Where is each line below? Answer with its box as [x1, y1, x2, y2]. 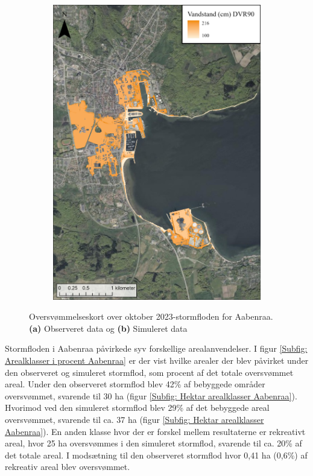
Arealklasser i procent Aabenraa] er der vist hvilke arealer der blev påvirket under [5, 354, 309, 366]
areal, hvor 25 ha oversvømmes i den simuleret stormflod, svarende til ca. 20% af [5, 437, 302, 449]
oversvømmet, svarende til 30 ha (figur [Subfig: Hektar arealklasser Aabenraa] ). [5, 389, 297, 402]
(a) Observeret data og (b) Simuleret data [29, 322, 188, 334]
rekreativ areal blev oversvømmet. [5, 460, 130, 473]
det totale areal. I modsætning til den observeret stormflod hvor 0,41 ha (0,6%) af [5, 448, 308, 461]
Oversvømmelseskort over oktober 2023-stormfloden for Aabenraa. [29, 310, 273, 323]
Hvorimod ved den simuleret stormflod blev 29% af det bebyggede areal [5, 401, 270, 414]
